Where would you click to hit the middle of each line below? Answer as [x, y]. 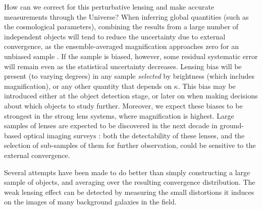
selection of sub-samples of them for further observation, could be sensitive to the [130, 145]
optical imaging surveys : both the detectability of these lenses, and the [134, 135]
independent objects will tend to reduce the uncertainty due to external [115, 36]
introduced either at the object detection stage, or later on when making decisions [131, 96]
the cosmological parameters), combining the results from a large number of [121, 27]
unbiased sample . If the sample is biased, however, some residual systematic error [131, 56]
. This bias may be [207, 86]
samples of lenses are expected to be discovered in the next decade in [111, 125]
